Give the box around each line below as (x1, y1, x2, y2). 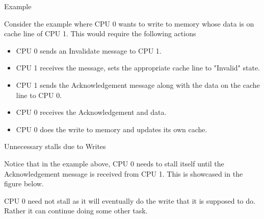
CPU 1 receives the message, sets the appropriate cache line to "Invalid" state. (16, 62, 260, 73)
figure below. (4, 178, 44, 189)
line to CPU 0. (16, 89, 62, 100)
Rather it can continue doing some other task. (4, 205, 148, 216)
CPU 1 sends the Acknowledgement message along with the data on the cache (16, 79, 260, 90)
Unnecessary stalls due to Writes (4, 141, 106, 152)
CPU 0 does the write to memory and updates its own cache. (16, 124, 207, 134)
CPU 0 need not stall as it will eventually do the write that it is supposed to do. (4, 195, 255, 206)
